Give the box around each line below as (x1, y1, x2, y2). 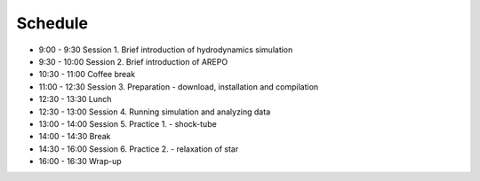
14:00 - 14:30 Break (38, 131, 111, 142)
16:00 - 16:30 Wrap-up (38, 156, 122, 167)
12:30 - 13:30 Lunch (38, 94, 112, 105)
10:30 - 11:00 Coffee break (38, 69, 136, 80)
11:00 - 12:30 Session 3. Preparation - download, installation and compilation (38, 81, 319, 92)
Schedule (16, 13, 89, 33)
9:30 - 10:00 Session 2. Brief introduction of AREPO (38, 56, 228, 67)
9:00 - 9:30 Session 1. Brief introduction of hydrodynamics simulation (38, 44, 293, 55)
